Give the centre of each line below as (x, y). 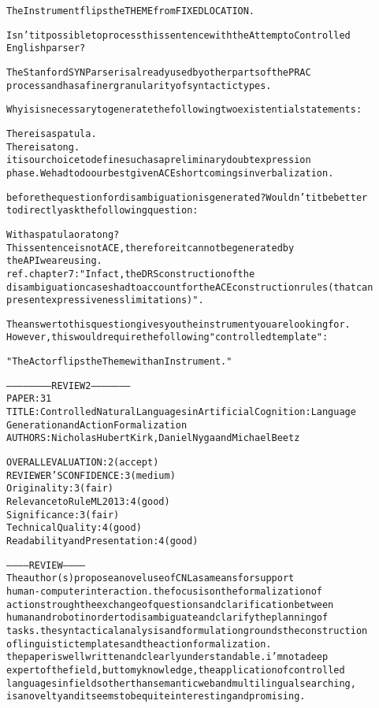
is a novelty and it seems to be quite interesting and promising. (156, 697)
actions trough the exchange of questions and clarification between (170, 604)
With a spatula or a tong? (63, 234)
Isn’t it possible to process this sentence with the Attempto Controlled (178, 35)
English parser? (46, 48)
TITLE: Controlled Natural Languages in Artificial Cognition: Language (181, 412)
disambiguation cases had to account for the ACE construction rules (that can (190, 287)
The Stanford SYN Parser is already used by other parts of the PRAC (159, 72)
